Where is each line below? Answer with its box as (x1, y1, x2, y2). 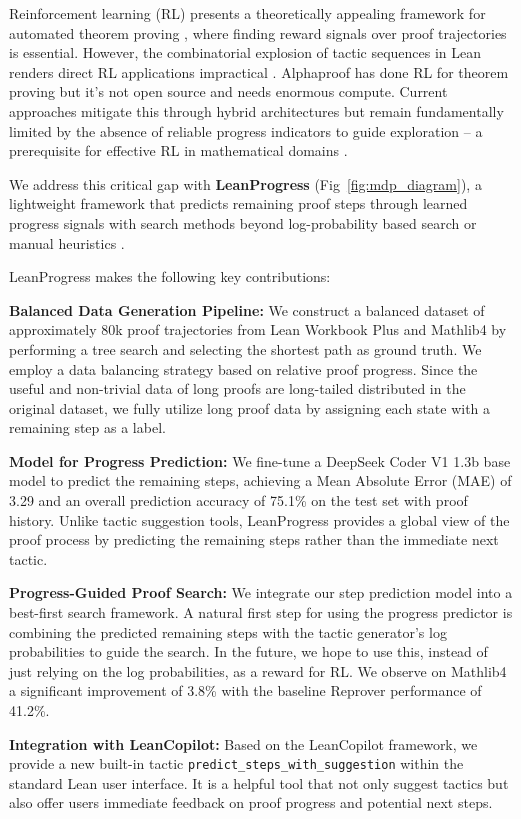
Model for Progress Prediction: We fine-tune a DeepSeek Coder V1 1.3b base (9, 450, 511, 471)
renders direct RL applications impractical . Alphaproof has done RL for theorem (9, 61, 509, 82)
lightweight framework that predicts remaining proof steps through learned (9, 193, 468, 214)
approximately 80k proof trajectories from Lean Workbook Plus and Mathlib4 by (9, 319, 507, 340)
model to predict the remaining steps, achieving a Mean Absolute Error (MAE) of (9, 470, 512, 491)
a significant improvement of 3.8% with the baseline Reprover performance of (9, 680, 482, 701)
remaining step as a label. (9, 417, 166, 438)
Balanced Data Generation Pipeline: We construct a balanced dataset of (9, 299, 485, 320)
